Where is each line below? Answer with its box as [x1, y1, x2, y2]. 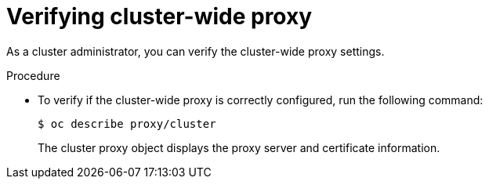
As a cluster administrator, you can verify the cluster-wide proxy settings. [6, 44, 385, 58]
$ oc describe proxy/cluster [38, 117, 216, 130]
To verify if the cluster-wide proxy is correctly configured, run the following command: [38, 92, 484, 107]
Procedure [6, 68, 60, 82]
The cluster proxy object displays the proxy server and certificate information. [38, 140, 440, 154]
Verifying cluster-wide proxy [6, 3, 313, 30]
